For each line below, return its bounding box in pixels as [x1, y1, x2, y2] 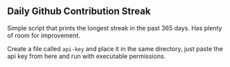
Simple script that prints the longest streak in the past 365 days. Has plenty [7, 23, 222, 32]
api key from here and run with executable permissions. [7, 52, 166, 60]
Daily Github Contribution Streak [7, 6, 151, 17]
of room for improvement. [7, 31, 81, 39]
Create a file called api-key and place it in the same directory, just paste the [7, 44, 223, 52]
